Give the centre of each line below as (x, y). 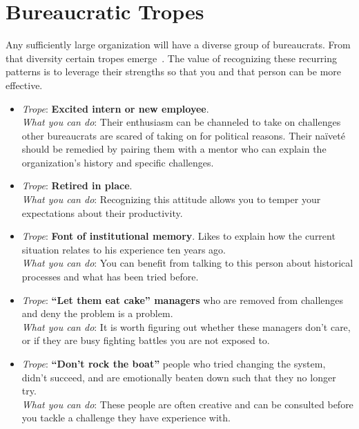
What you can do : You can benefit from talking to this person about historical (187, 263)
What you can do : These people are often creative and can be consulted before (187, 404)
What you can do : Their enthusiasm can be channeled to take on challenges (181, 122)
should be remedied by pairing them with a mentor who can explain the (174, 149)
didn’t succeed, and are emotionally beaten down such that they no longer (179, 377)
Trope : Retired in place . (77, 185)
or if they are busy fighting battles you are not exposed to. (146, 340)
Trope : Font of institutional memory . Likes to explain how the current (178, 236)
